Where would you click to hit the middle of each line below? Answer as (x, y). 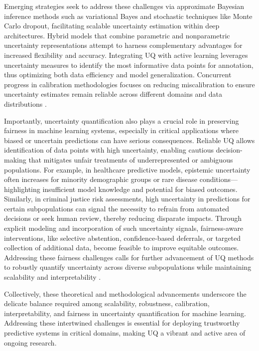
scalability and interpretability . (53, 277)
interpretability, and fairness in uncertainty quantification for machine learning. (125, 313)
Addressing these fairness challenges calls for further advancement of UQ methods (129, 257)
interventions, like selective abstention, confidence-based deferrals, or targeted (123, 238)
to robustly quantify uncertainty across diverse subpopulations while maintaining (128, 267)
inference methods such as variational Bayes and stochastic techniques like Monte (128, 16)
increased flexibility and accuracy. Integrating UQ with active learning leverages (126, 55)
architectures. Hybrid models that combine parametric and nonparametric (117, 35)
